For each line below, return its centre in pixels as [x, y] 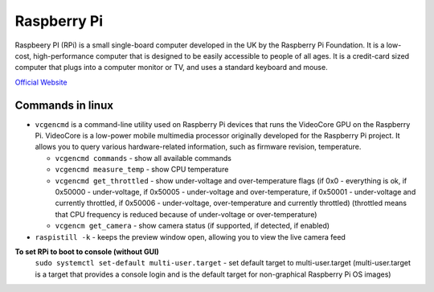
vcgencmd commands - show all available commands [143, 158]
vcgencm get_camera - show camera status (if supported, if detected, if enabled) [192, 226]
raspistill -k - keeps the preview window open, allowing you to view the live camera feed [190, 236]
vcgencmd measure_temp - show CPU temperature [142, 170]
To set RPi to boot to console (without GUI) [87, 251]
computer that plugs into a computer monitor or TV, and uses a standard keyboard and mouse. [172, 68]
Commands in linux [64, 105]
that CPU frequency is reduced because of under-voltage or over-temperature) [186, 214]
